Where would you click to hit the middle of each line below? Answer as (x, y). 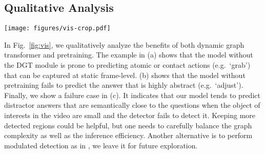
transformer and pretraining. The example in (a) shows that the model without (129, 55)
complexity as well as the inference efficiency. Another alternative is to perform (128, 135)
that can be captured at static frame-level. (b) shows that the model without (125, 75)
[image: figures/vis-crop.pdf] (57, 28)
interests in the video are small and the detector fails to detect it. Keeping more (130, 115)
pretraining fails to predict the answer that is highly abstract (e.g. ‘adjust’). (124, 85)
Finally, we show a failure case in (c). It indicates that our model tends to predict (132, 95)
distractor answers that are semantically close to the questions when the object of (132, 105)
